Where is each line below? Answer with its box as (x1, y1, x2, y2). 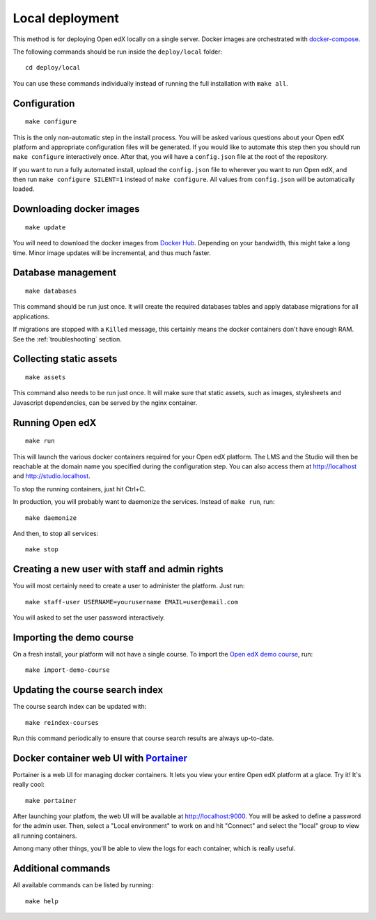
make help (25, 897, 58, 905)
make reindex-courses (25, 719, 99, 726)
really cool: (13, 781, 45, 789)
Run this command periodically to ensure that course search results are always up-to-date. (13, 734, 274, 742)
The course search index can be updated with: (13, 703, 147, 711)
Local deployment (13, 10, 120, 26)
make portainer (25, 797, 77, 804)
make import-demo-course (25, 666, 110, 674)
